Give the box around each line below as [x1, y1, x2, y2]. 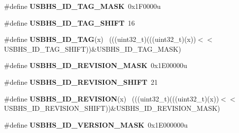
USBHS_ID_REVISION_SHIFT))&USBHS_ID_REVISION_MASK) [4, 103, 220, 113]
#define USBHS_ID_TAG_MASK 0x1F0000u [4, 1, 161, 11]
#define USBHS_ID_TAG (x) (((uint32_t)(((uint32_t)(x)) [4, 34, 196, 44]
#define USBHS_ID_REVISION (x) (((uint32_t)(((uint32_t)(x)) [4, 93, 219, 103]
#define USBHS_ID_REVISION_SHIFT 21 [4, 76, 158, 87]
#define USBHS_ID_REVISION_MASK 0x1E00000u [4, 60, 187, 70]
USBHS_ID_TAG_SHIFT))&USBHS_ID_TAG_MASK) [4, 43, 181, 54]
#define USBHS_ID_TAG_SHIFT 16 [4, 17, 135, 28]
